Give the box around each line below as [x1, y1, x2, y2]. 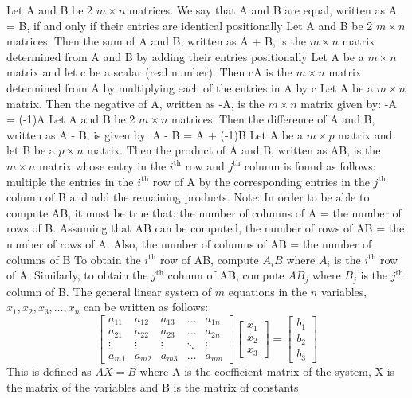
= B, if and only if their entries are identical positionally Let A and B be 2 [6, 17, 373, 33]
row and [185, 157, 225, 174]
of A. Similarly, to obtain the [6, 267, 148, 283]
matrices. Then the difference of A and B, [171, 111, 375, 127]
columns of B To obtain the [6, 251, 141, 267]
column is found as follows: [244, 157, 376, 174]
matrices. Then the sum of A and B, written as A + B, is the [6, 33, 306, 49]
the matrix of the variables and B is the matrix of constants [6, 378, 299, 395]
